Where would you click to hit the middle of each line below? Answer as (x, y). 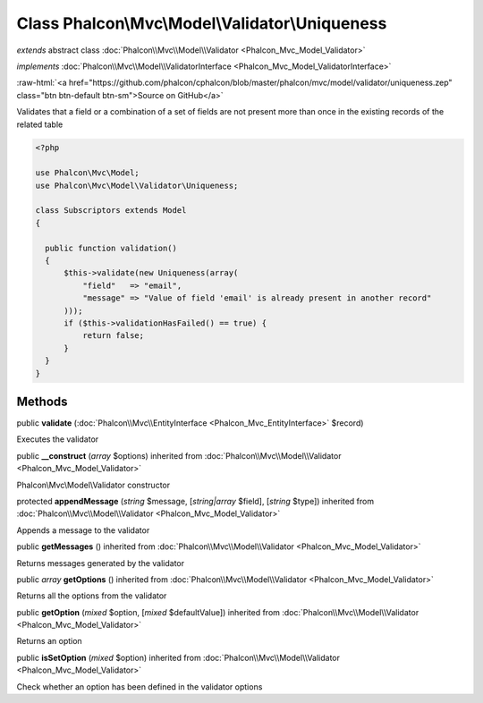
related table (40, 124)
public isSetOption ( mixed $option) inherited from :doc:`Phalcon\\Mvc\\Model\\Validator (178, 657)
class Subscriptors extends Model (111, 211)
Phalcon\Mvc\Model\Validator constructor (93, 485)
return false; (113, 336)
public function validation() (111, 248)
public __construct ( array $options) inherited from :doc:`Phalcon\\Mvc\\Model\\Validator (179, 455)
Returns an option (49, 641)
